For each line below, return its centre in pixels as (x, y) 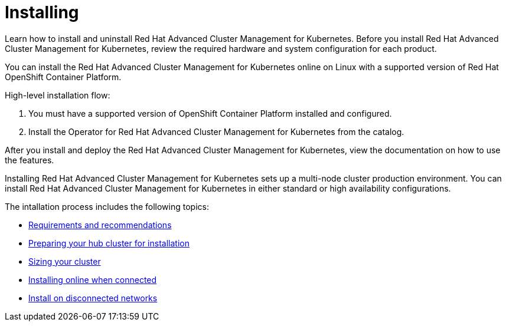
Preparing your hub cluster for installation (109, 243)
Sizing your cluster (65, 261)
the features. (30, 160)
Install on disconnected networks (93, 298)
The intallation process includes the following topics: (107, 206)
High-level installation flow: (58, 95)
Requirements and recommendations (100, 225)
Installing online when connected (93, 279)
